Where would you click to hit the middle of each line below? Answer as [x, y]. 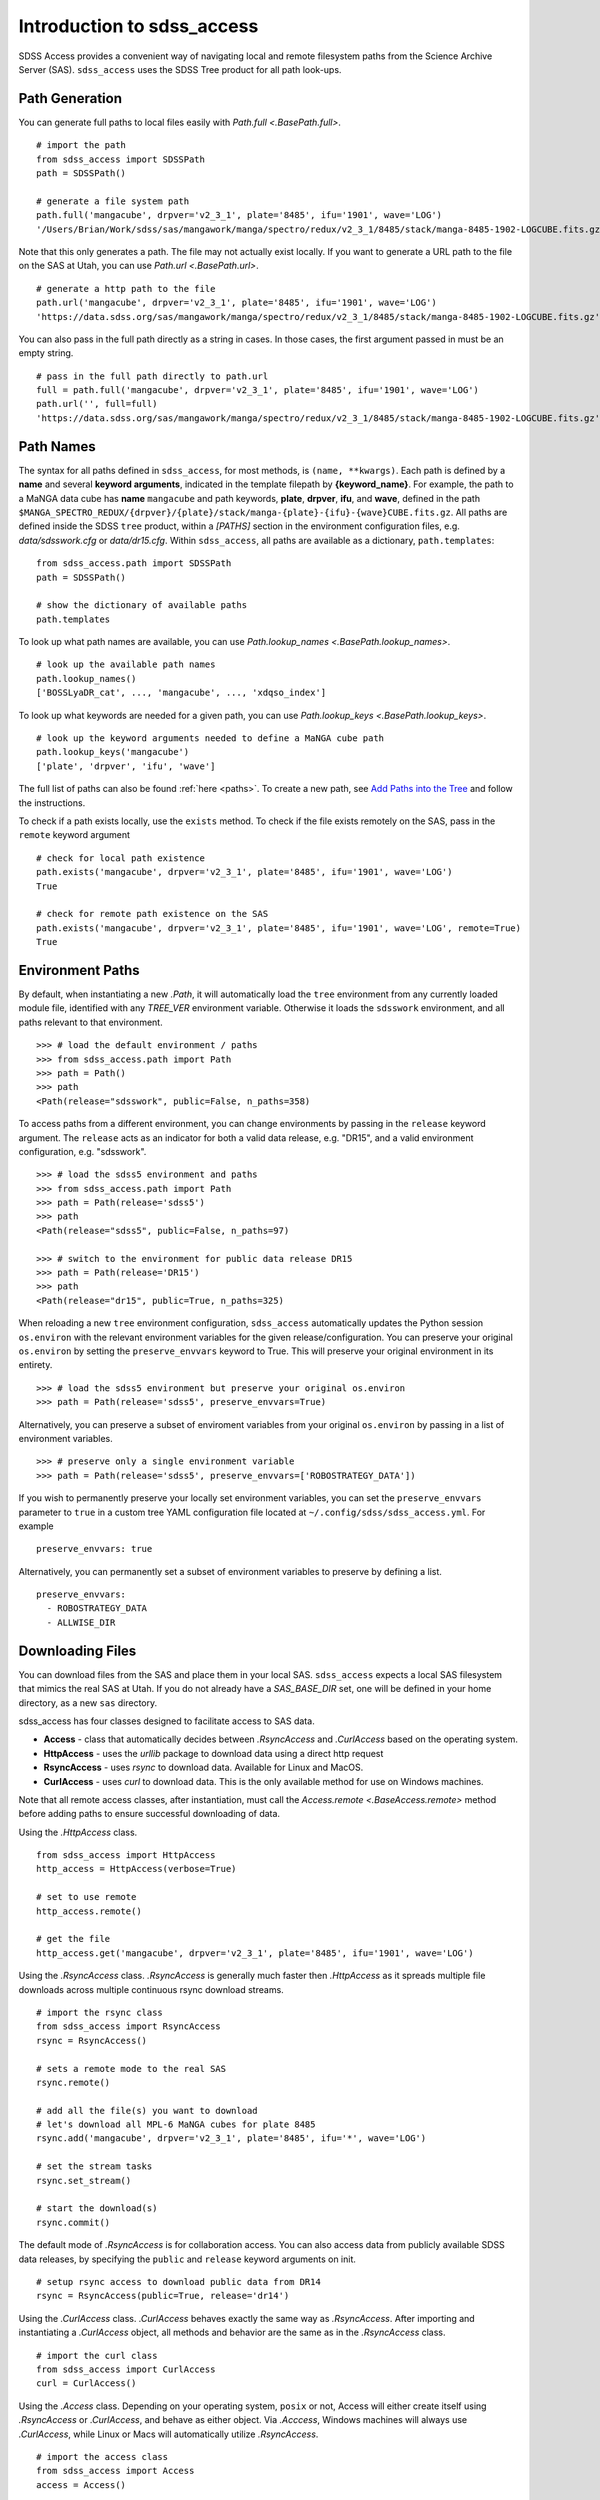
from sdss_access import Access [115, 2471]
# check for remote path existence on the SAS [152, 914]
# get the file [73, 1939]
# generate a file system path [113, 201]
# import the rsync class [100, 2012]
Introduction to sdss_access [138, 26]
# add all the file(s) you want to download [147, 2110]
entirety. [35, 1365]
